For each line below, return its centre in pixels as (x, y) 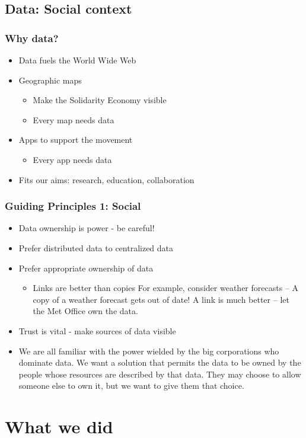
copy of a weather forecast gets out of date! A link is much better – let (161, 299)
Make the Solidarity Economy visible (100, 100)
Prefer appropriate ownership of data (86, 268)
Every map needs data (74, 119)
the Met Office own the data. (85, 311)
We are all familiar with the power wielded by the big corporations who (149, 351)
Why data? (32, 38)
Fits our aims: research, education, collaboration (106, 179)
